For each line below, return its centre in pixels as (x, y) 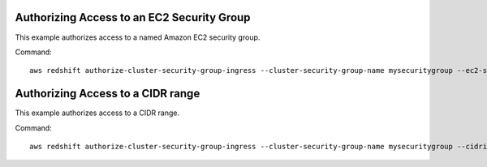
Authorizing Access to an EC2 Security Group (133, 17)
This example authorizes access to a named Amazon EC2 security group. (138, 37)
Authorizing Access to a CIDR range (108, 94)
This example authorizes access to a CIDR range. (97, 113)
